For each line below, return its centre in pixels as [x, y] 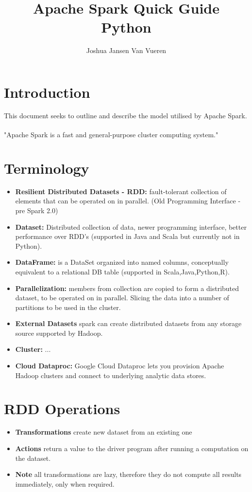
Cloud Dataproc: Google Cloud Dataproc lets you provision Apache [120, 366]
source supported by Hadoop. [59, 333]
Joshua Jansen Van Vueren [126, 50]
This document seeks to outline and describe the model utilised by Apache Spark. [126, 115]
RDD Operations [62, 409]
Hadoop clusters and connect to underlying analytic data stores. [111, 375]
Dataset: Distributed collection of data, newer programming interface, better [131, 227]
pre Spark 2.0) [37, 210]
